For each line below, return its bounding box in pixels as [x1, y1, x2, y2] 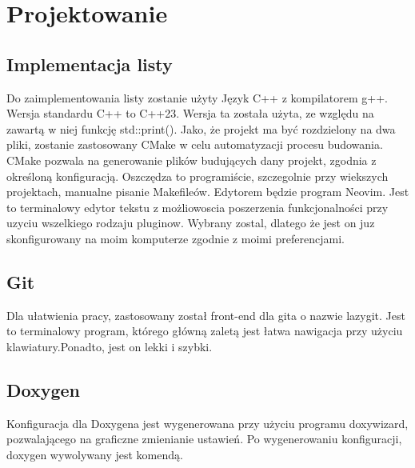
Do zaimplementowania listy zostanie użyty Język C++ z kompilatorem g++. [6, 89, 388, 106]
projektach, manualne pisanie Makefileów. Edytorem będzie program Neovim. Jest [6, 183, 409, 200]
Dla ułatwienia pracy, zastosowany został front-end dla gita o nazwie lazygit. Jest [6, 306, 405, 323]
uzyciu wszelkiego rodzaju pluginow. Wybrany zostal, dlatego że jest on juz [6, 214, 375, 231]
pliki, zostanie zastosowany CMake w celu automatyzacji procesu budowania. [6, 136, 383, 153]
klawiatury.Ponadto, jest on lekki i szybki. [6, 338, 213, 354]
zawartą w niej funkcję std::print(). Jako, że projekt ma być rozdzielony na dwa [6, 120, 396, 137]
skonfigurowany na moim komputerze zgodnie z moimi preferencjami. [6, 230, 345, 246]
